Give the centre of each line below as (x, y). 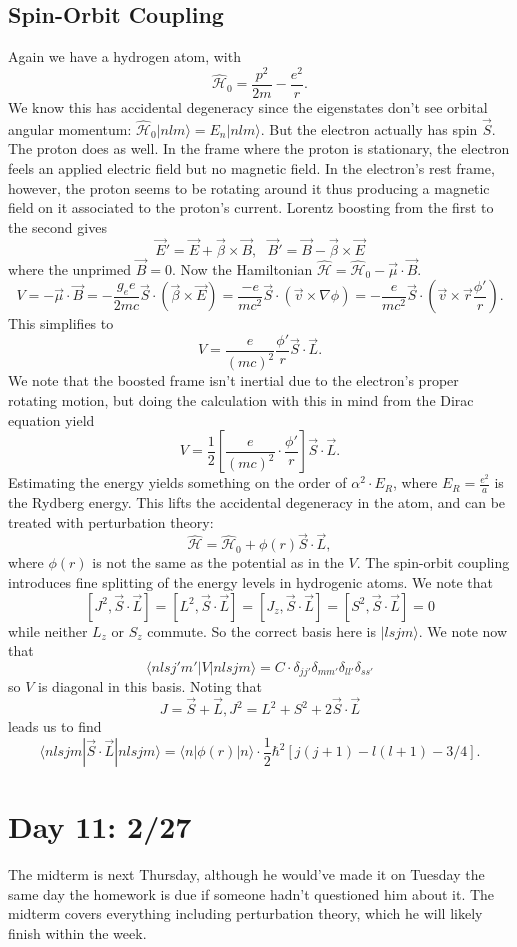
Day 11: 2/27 (100, 826)
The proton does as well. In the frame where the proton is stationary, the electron (259, 148)
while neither (48, 630)
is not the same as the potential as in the (218, 562)
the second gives (57, 226)
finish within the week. (77, 932)
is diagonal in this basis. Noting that (150, 686)
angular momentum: (70, 128)
